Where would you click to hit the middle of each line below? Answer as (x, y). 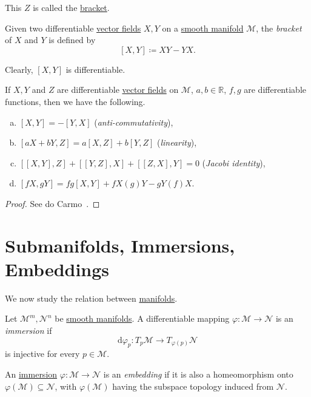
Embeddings (57, 269)
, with (66, 386)
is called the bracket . (71, 7)
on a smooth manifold (203, 28)
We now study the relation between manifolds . (91, 298)
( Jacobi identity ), (234, 162)
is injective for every (42, 354)
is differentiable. (95, 69)
